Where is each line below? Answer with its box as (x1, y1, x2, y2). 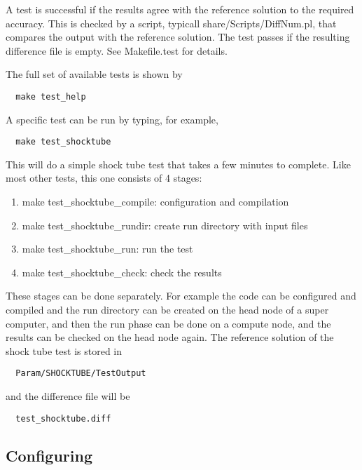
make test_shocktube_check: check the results (22, 264, 222, 279)
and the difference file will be (6, 389, 130, 403)
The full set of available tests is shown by (6, 67, 183, 81)
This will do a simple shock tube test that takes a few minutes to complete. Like (6, 156, 351, 171)
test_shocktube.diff (15, 413, 111, 424)
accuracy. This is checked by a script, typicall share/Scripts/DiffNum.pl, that (6, 15, 337, 30)
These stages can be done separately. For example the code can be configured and (6, 288, 356, 303)
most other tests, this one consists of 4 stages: (6, 170, 202, 185)
